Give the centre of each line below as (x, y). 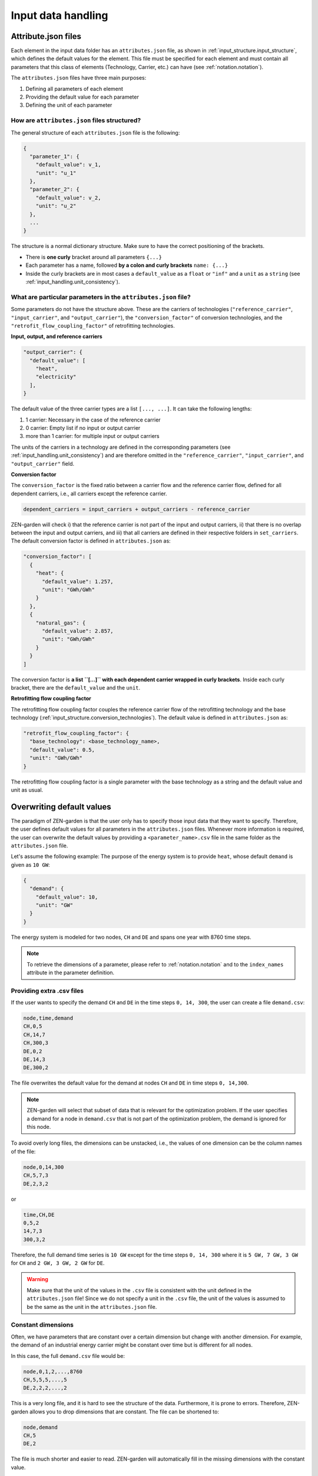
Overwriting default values (61, 807)
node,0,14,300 (44, 1167)
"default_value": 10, (67, 897)
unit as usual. (27, 790)
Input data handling (59, 15)
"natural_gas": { (61, 623)
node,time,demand (48, 1018)
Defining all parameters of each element (74, 89)
